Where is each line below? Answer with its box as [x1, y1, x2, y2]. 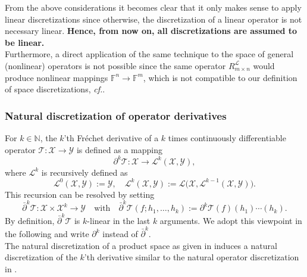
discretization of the [5, 251, 77, 263]
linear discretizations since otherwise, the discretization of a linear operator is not [5, 13, 302, 25]
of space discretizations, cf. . [5, 83, 105, 95]
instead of [102, 228, 138, 240]
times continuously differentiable [168, 131, 286, 144]
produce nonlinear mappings [5, 71, 108, 83]
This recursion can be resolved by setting [5, 188, 155, 200]
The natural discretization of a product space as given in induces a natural [5, 239, 277, 251]
